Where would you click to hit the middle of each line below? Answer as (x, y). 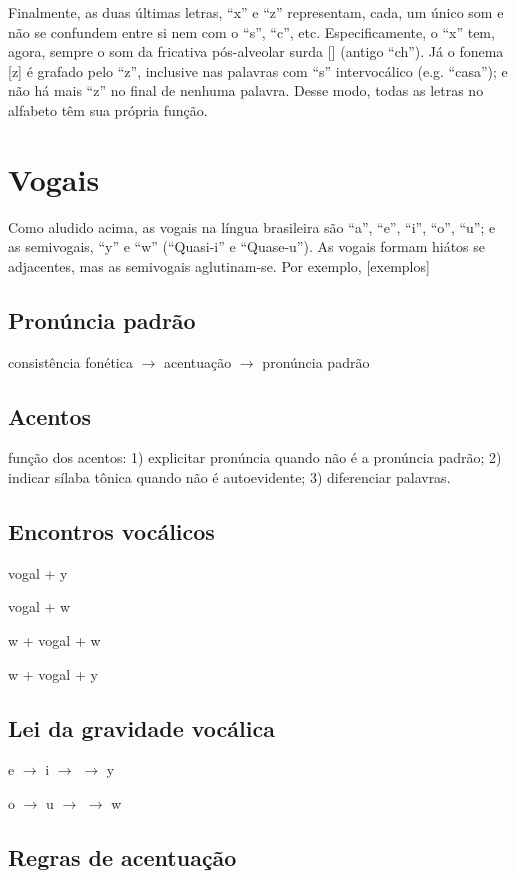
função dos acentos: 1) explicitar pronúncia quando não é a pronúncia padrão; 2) (255, 457)
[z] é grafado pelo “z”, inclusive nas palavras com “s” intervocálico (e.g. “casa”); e (258, 70)
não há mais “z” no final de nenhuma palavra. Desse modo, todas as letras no (246, 90)
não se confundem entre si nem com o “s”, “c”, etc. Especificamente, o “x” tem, (251, 31)
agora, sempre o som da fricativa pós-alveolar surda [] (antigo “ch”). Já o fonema (256, 51)
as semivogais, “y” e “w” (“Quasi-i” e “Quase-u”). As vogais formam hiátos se (247, 246)
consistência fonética (70, 361)
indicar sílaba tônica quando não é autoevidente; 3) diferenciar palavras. (229, 477)
